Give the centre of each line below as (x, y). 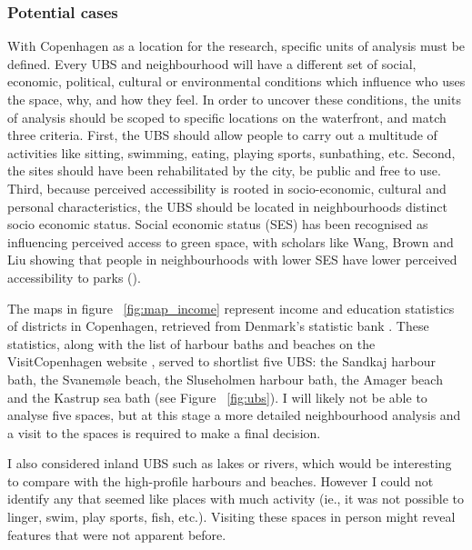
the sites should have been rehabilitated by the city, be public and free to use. (224, 170)
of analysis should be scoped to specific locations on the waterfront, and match (227, 117)
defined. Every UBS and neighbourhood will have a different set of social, (212, 63)
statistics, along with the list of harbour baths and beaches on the (191, 343)
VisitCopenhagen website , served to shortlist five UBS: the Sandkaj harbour (221, 361)
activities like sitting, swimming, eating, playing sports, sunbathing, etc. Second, (231, 152)
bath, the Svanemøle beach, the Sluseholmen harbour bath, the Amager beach (225, 379)
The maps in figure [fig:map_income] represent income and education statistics (231, 308)
